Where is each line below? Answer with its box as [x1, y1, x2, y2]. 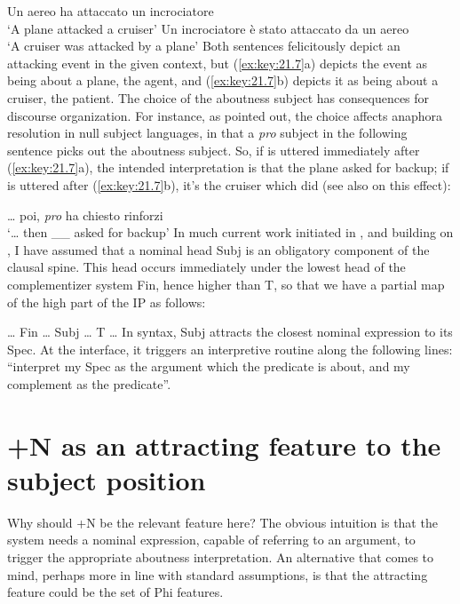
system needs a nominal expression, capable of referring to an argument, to [7, 530, 416, 549]
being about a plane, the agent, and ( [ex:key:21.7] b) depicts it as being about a [7, 71, 439, 90]
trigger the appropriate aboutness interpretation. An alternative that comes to [7, 547, 434, 566]
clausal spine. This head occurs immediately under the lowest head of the [7, 258, 406, 276]
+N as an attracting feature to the [7, 426, 441, 463]
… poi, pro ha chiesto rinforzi [7, 205, 163, 224]
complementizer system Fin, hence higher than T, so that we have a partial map [7, 274, 445, 293]
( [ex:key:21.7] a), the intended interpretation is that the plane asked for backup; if [7, 158, 449, 177]
